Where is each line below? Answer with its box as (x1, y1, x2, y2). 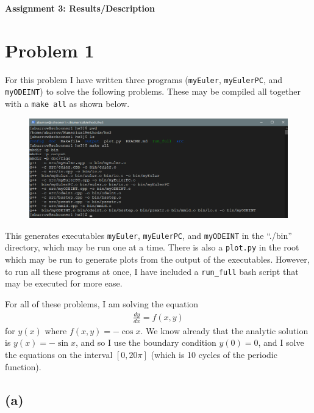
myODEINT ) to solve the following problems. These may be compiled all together (5, 85, 301, 98)
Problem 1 (5, 37, 95, 62)
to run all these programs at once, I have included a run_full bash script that (5, 265, 299, 277)
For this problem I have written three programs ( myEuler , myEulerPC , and (5, 73, 283, 86)
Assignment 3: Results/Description (5, 2, 155, 14)
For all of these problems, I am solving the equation (5, 297, 199, 310)
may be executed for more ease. (5, 277, 123, 290)
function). (5, 360, 41, 373)
